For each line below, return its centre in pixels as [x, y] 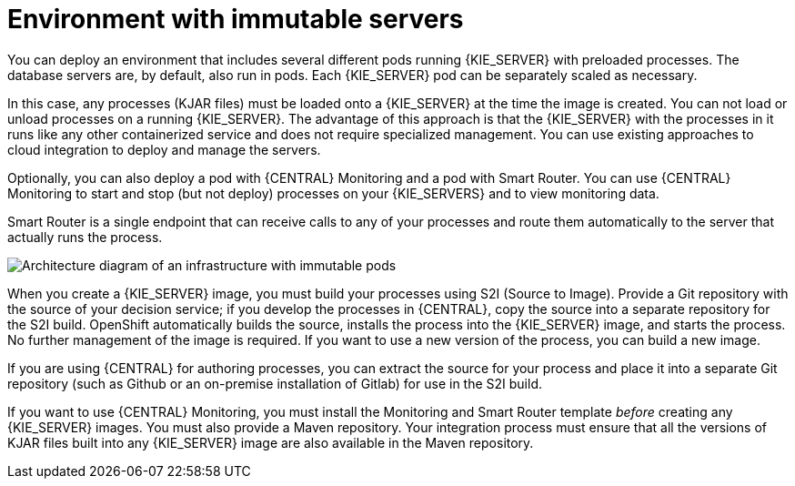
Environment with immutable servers [236, 19]
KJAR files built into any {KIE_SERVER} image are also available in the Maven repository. [271, 442]
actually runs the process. [85, 237]
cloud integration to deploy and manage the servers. [164, 149]
